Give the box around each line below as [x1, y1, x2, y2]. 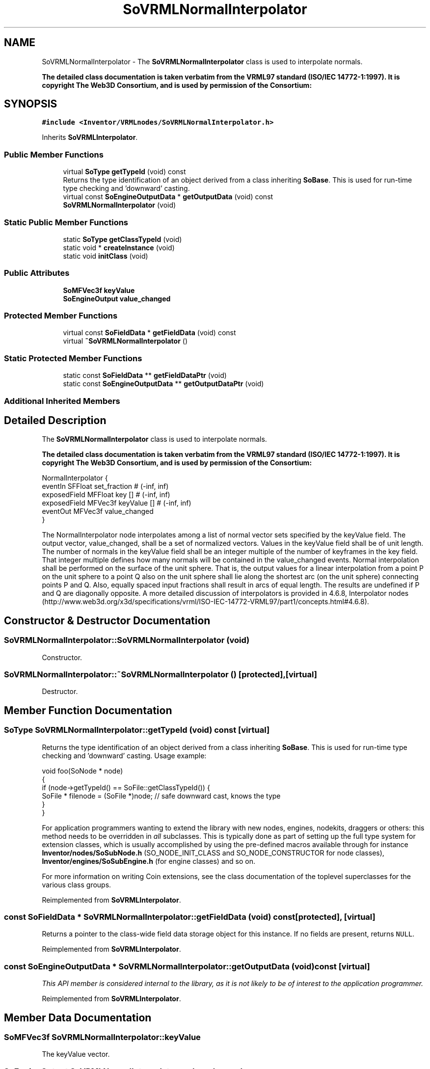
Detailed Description [4, 414, 107, 427]
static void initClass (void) [63, 251, 148, 260]
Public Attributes [4, 268, 70, 278]
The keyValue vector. [42, 1050, 110, 1059]
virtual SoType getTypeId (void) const [63, 167, 186, 176]
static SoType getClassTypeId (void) [63, 235, 182, 243]
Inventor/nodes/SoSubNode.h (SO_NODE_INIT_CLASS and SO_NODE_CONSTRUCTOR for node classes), [42, 848, 384, 857]
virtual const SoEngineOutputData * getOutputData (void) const [63, 192, 273, 201]
